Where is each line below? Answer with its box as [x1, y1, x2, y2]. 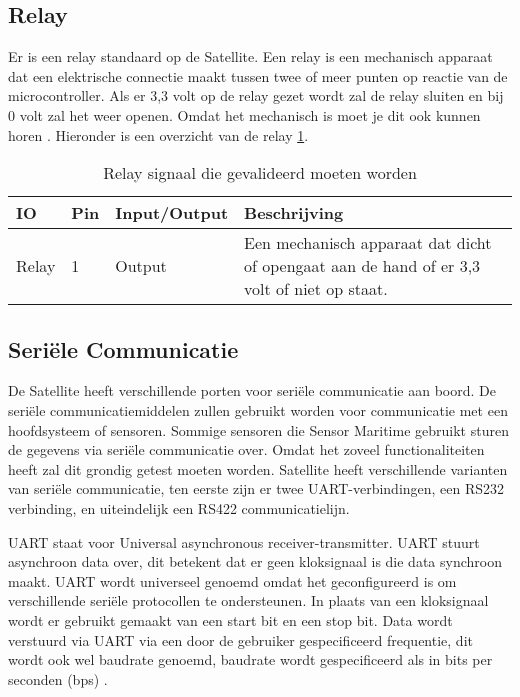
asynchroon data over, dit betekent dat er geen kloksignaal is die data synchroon [8, 551, 502, 572]
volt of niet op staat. [244, 277, 388, 301]
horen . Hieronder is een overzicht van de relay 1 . [8, 124, 309, 145]
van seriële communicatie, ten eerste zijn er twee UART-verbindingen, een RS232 [8, 478, 505, 499]
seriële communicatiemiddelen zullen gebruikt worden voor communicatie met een [8, 399, 508, 420]
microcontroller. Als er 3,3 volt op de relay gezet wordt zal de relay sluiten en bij [8, 85, 504, 106]
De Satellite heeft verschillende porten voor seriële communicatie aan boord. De [8, 380, 496, 401]
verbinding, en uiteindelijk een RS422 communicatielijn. [8, 497, 350, 518]
